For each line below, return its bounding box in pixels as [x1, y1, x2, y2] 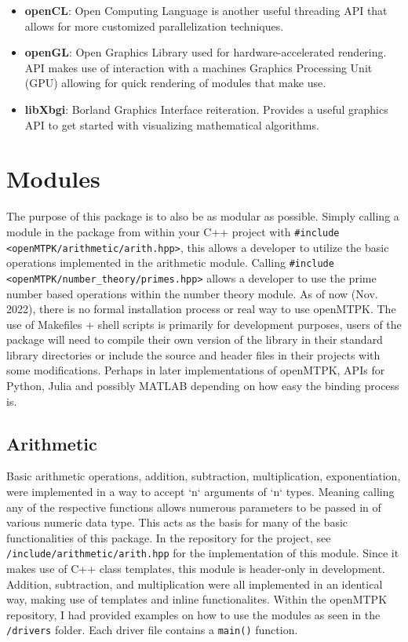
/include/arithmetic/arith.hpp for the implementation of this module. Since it [6, 545, 399, 561]
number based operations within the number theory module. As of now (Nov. [6, 285, 378, 301]
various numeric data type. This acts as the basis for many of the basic [6, 514, 348, 531]
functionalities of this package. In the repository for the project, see [6, 529, 331, 545]
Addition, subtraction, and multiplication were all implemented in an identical [6, 575, 383, 592]
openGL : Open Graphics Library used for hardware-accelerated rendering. [24, 44, 387, 60]
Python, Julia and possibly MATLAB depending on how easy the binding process [6, 378, 399, 394]
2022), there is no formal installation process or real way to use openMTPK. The [6, 301, 396, 317]
